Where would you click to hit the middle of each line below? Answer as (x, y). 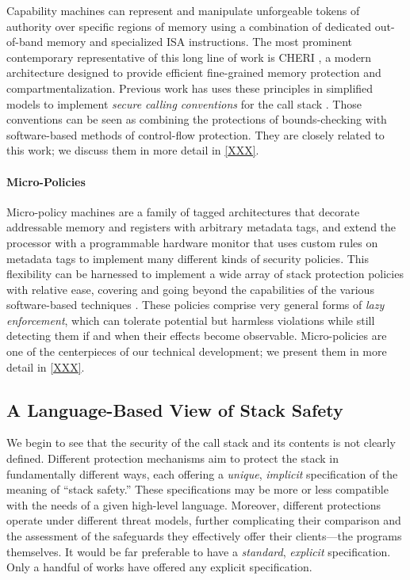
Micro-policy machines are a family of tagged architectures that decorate (183, 211)
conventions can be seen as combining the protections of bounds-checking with (197, 119)
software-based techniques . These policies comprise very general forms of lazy (195, 305)
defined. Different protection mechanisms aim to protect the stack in (172, 458)
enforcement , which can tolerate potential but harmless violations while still (191, 320)
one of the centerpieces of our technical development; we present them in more (197, 351)
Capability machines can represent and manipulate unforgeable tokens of (183, 10)
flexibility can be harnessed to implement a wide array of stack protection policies (205, 274)
